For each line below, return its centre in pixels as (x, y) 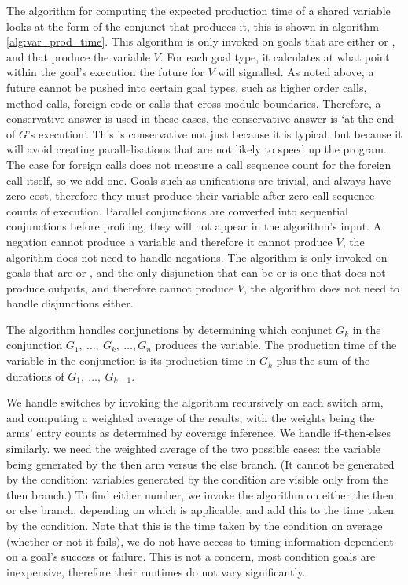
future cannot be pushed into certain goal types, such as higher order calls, (187, 87)
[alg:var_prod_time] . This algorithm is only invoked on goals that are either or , (201, 41)
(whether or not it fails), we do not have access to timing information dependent (200, 541)
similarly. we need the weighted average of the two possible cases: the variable (194, 449)
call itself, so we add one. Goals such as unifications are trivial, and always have (199, 180)
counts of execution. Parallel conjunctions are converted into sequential (177, 210)
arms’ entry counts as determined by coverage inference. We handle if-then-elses (198, 433)
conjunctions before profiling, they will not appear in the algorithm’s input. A (194, 226)
